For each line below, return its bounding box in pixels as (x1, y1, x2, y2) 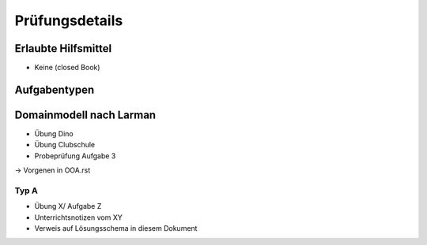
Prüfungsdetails (14, 12, 123, 29)
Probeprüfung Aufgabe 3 (34, 150, 116, 161)
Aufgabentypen (14, 83, 95, 96)
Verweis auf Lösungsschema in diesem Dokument (34, 224, 198, 233)
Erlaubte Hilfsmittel (14, 42, 112, 55)
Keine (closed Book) (34, 63, 100, 72)
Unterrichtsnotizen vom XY (34, 213, 123, 222)
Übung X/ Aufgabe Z (34, 202, 102, 211)
